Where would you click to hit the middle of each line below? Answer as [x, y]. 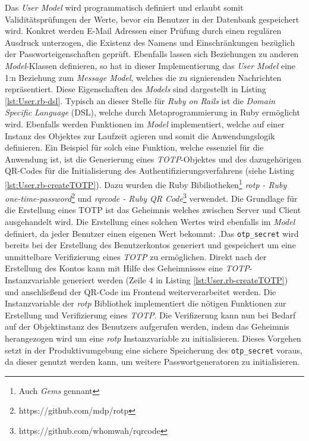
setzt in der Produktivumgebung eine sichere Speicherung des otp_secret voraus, [154, 350]
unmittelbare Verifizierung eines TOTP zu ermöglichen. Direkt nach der [136, 256]
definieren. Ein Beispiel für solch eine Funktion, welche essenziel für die [134, 147]
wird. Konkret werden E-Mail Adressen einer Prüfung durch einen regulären [143, 31]
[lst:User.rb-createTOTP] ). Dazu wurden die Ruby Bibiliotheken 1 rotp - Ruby [146, 183]
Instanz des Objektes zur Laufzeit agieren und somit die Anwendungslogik [140, 135]
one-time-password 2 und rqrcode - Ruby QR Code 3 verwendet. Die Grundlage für [151, 197]
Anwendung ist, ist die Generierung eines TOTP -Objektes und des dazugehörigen [153, 159]
